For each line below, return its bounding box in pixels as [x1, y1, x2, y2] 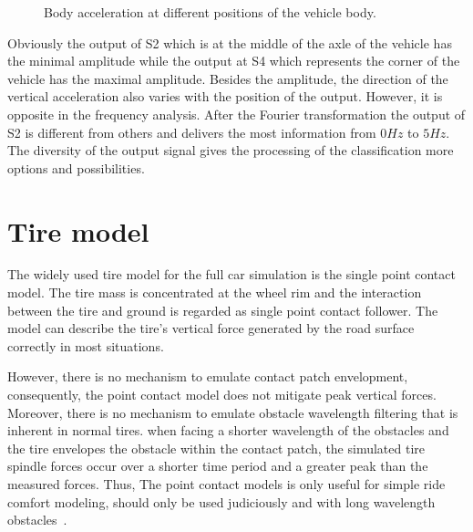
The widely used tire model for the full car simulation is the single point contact [7, 265, 456, 284]
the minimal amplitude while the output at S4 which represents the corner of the [7, 51, 460, 70]
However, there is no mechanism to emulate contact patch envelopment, [7, 367, 408, 386]
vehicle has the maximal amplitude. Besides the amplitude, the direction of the [7, 68, 448, 88]
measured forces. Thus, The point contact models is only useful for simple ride [7, 475, 446, 493]
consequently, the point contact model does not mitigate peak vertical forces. [7, 385, 437, 404]
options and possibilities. [7, 158, 145, 177]
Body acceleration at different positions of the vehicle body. [44, 3, 376, 21]
